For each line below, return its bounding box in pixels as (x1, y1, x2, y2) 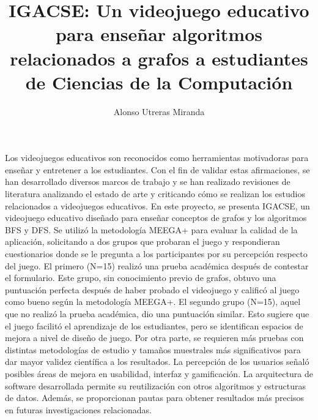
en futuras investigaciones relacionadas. (5, 403, 152, 416)
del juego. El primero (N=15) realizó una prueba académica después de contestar (5, 259, 309, 272)
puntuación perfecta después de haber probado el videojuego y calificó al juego (5, 283, 300, 296)
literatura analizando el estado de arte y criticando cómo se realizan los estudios (5, 187, 305, 200)
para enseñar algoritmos (56, 21, 262, 47)
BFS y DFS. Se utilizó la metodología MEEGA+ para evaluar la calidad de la (5, 223, 298, 236)
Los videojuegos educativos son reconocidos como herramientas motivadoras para (5, 151, 309, 164)
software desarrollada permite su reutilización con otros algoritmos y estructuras (5, 379, 306, 392)
